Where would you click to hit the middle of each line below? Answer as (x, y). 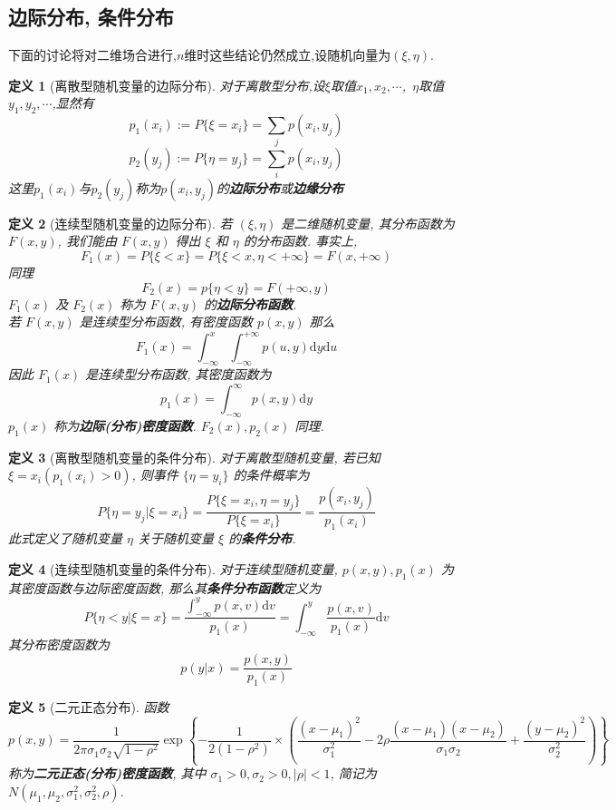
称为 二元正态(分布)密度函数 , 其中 (107, 773)
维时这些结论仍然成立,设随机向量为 (288, 55)
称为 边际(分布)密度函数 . (125, 425)
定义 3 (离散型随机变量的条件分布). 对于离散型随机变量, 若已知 (194, 457)
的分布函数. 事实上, (300, 241)
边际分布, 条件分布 (91, 17)
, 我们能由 (87, 241)
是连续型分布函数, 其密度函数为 (178, 374)
